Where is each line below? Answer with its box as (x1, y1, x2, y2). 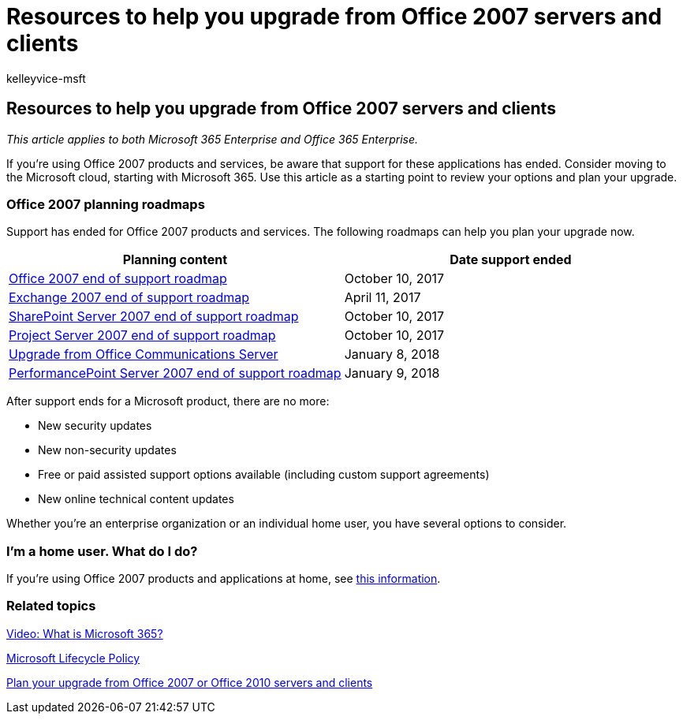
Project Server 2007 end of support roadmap (9, 327, 276, 344)
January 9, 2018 (344, 365, 440, 382)
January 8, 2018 (344, 346, 440, 363)
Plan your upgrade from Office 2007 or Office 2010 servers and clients (6, 675, 373, 689)
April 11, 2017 (344, 289, 421, 306)
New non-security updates (38, 443, 177, 457)
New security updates (38, 419, 152, 433)
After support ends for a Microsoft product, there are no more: (6, 394, 330, 408)
